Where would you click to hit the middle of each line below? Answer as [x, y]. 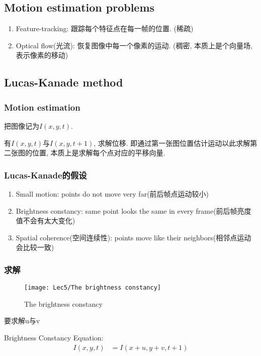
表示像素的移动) [42, 55]
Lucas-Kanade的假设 [46, 175]
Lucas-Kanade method [64, 82]
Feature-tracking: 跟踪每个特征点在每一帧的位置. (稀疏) [105, 28]
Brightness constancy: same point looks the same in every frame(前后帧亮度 [134, 210]
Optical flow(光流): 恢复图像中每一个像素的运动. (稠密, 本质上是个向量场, [134, 45]
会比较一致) [35, 247]
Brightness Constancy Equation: [54, 338]
